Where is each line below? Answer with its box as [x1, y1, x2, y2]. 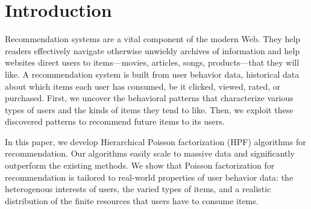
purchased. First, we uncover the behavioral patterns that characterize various [5, 92, 294, 104]
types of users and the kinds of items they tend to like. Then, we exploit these [5, 103, 294, 116]
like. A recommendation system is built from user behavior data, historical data [5, 67, 300, 80]
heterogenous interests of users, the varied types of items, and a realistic [5, 182, 271, 195]
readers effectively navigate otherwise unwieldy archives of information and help [5, 44, 300, 57]
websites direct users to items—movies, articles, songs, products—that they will [5, 56, 300, 69]
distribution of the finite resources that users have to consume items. [5, 194, 259, 207]
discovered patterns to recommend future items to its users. [5, 115, 225, 128]
